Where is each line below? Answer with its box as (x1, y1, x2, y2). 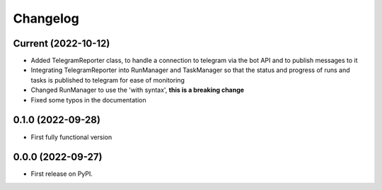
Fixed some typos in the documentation (30, 95, 146, 104)
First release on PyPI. (30, 170, 93, 178)
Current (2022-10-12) (13, 37, 110, 49)
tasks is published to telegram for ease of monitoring (30, 76, 185, 84)
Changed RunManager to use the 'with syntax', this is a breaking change (30, 85, 244, 95)
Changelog (13, 11, 79, 26)
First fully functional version (30, 133, 112, 141)
